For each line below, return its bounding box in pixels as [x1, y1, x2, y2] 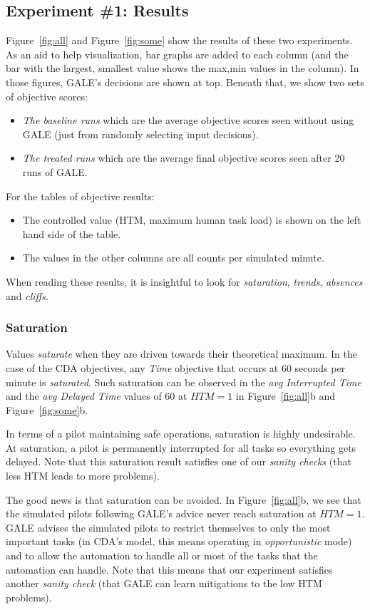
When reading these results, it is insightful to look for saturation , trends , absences [6, 274, 363, 289]
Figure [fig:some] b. [6, 402, 88, 417]
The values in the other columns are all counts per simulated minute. [22, 250, 324, 265]
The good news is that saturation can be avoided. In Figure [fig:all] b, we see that [6, 492, 361, 507]
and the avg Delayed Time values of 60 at [6, 388, 187, 403]
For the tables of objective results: [6, 188, 155, 203]
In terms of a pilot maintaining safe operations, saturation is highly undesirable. [6, 426, 356, 441]
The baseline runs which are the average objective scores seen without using [22, 113, 354, 128]
